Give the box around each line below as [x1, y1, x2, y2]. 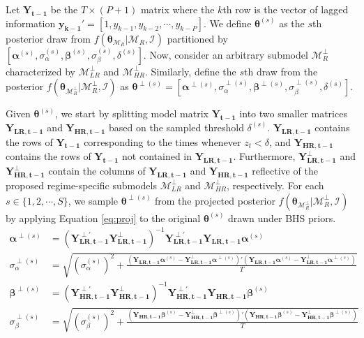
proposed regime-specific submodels [6, 177, 157, 192]
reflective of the [252, 163, 318, 178]
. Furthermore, [233, 149, 296, 163]
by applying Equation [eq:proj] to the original [6, 210, 201, 225]
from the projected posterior [155, 193, 275, 207]
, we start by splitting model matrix [55, 106, 208, 121]
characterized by [6, 64, 76, 78]
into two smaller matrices [239, 106, 347, 121]
